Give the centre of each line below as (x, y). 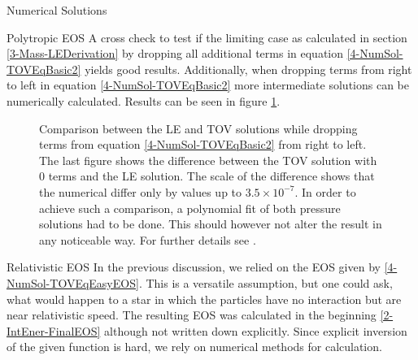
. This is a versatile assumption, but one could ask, (266, 282)
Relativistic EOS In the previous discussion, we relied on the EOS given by (194, 267)
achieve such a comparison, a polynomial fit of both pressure (190, 208)
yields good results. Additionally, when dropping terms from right (248, 69)
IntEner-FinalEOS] (54, 330)
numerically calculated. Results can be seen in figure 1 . (144, 100)
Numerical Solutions (57, 10)
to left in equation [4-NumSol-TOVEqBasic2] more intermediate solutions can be (208, 85)
